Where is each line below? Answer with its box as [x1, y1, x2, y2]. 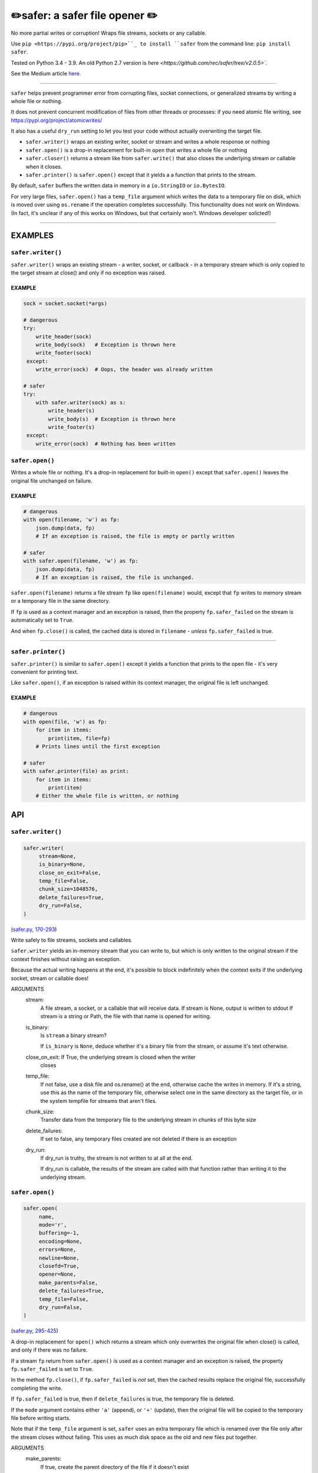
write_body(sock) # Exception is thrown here [35, 342, 176, 348]
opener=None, [38, 1271, 77, 1278]
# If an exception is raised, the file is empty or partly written [35, 533, 235, 540]
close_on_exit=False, [38, 869, 101, 876]
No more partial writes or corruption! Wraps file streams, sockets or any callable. [11, 29, 207, 37]
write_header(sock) [35, 333, 92, 340]
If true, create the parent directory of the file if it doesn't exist [40, 1463, 189, 1470]
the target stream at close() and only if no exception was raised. [11, 269, 166, 276]
